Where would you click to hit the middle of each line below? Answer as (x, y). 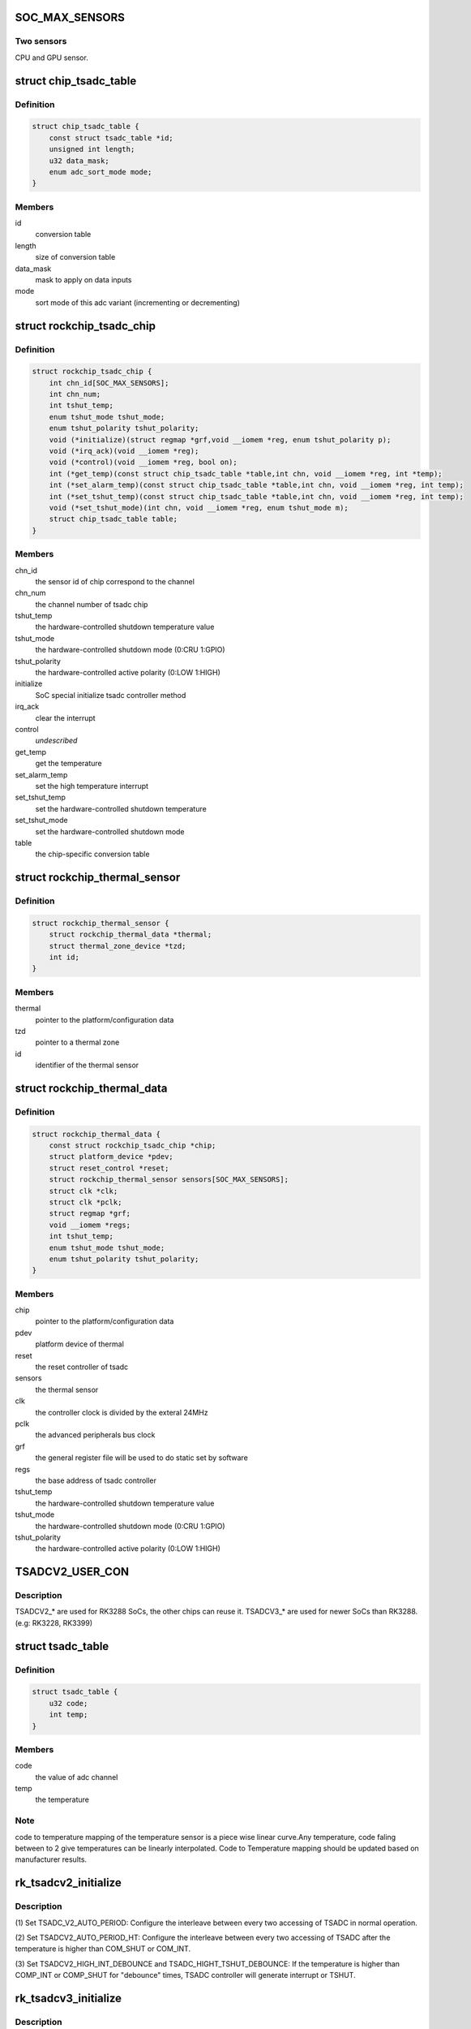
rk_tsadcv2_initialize (68, 1883)
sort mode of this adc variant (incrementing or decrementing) (138, 302)
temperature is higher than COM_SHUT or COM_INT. (103, 1949)
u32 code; (69, 1703)
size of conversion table (75, 257)
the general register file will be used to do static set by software (142, 1458)
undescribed (56, 741)
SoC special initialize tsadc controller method (111, 695)
